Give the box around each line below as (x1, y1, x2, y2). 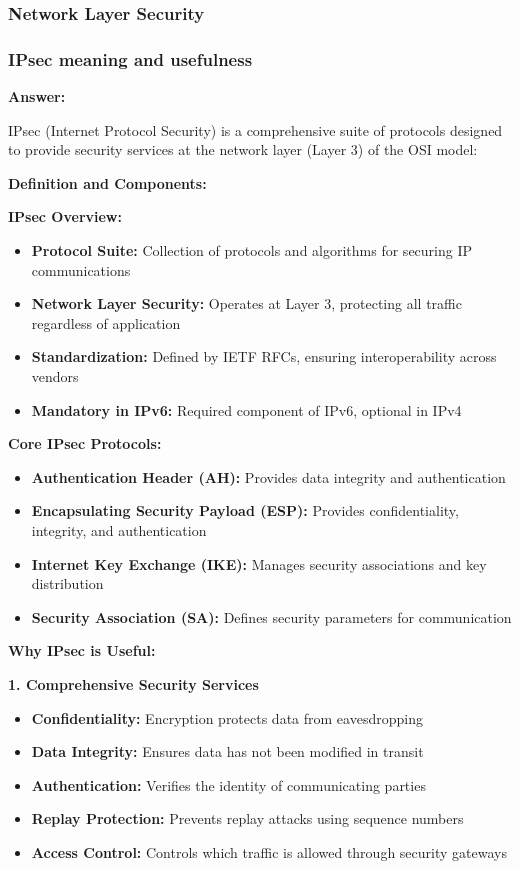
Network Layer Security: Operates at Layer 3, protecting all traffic (31, 293, 462, 314)
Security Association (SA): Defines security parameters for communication (31, 606, 512, 627)
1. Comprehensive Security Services (8, 673, 259, 694)
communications (31, 259, 131, 280)
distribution (31, 573, 104, 594)
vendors (31, 366, 79, 386)
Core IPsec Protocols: (8, 433, 162, 454)
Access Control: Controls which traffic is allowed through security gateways (31, 841, 507, 862)
